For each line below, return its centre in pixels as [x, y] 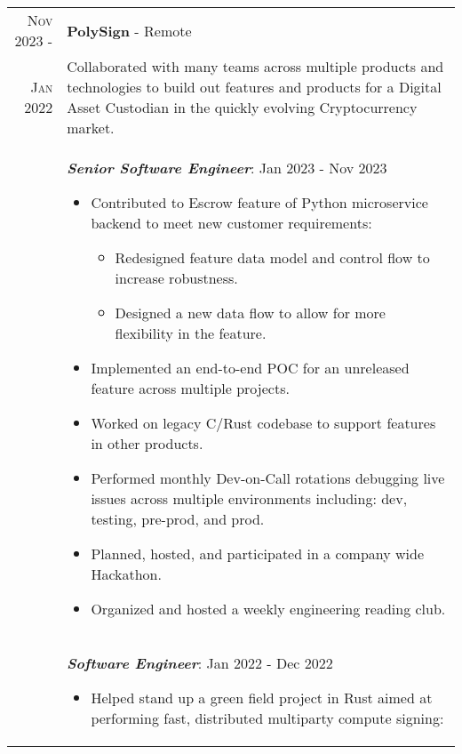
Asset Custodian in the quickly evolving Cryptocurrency [242, 107]
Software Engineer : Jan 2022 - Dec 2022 [200, 663]
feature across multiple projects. [190, 388]
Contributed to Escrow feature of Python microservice [259, 202]
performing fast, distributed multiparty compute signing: [267, 718]
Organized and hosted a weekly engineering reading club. [268, 609]
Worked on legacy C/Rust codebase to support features [263, 423]
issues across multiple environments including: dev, [249, 498]
